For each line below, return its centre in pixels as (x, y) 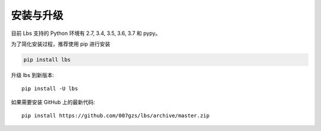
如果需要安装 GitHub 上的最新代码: (53, 102)
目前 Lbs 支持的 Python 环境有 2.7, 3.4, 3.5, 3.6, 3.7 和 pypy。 (86, 33)
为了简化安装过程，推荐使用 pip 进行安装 (61, 44)
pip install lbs (47, 60)
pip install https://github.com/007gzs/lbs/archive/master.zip (116, 116)
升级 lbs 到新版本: (33, 75)
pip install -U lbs (50, 89)
